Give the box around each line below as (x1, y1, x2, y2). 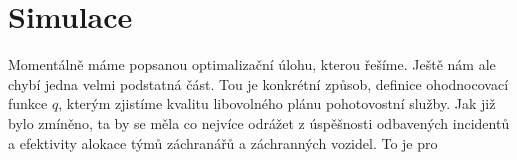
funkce (8, 93, 48, 114)
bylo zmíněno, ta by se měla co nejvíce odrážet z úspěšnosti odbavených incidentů (8, 112, 510, 133)
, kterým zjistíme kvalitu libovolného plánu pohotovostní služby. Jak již (58, 93, 496, 114)
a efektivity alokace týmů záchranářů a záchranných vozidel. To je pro (8, 132, 438, 153)
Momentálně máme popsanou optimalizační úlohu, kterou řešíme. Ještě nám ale (8, 54, 496, 75)
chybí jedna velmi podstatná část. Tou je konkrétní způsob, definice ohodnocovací (8, 73, 509, 94)
